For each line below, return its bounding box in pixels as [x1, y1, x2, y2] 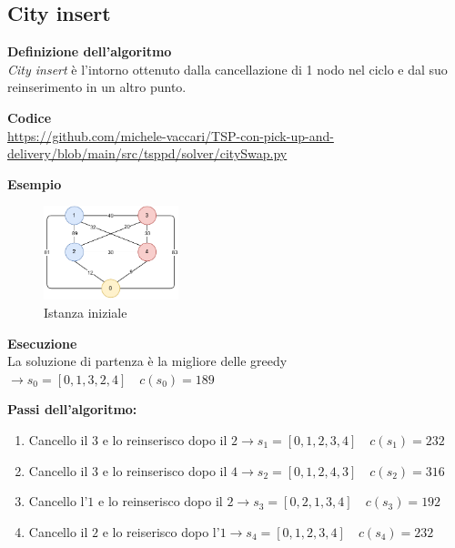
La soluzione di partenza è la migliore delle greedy [7, 351, 288, 370]
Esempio [7, 174, 62, 193]
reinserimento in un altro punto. [7, 77, 187, 96]
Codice [7, 107, 52, 127]
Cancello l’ [28, 492, 88, 511]
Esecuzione [7, 333, 77, 352]
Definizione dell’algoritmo [7, 42, 172, 61]
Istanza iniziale [44, 303, 127, 322]
